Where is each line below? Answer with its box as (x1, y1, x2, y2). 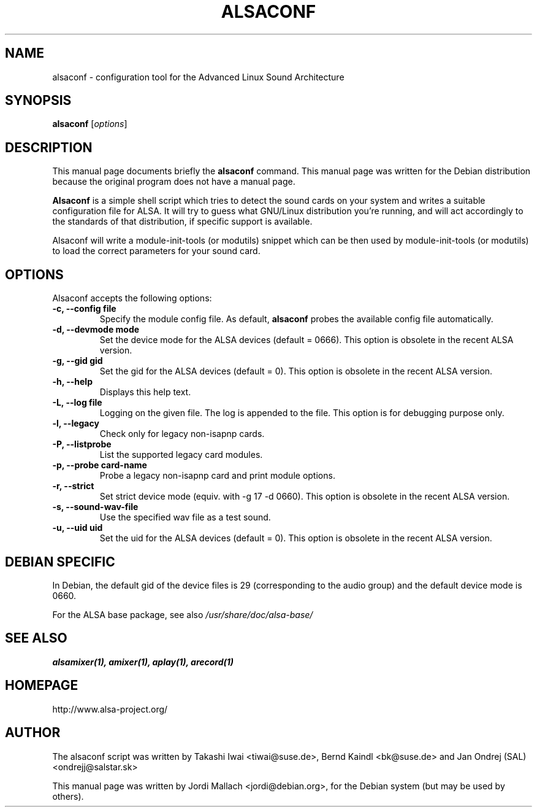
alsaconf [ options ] (52, 118, 128, 130)
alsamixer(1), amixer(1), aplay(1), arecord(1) (52, 656, 234, 667)
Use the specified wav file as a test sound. (99, 512, 271, 523)
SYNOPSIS (5, 93, 72, 109)
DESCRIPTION (5, 139, 93, 155)
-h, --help (52, 376, 93, 387)
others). (52, 791, 84, 802)
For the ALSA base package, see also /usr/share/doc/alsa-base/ (52, 609, 313, 620)
